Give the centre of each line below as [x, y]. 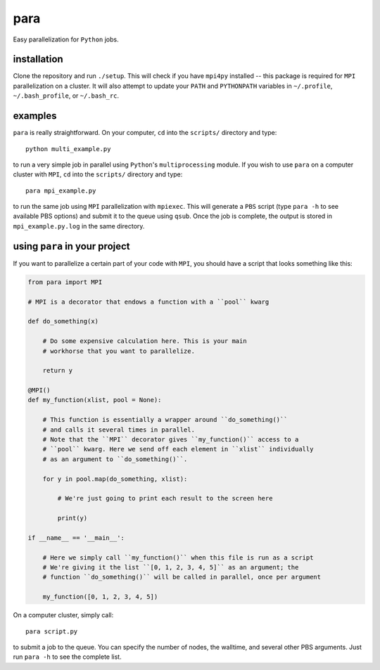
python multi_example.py [68, 149]
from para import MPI [65, 282]
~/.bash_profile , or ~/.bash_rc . [66, 96]
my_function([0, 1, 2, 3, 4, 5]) [100, 597]
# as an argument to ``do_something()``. [115, 459]
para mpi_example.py [61, 191]
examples [35, 116]
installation [38, 59]
